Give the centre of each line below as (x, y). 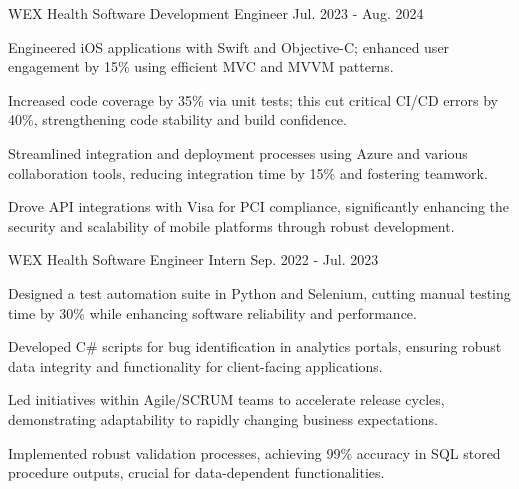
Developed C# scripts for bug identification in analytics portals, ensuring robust (255, 346)
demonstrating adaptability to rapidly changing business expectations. (223, 418)
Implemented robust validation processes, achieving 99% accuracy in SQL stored (254, 452)
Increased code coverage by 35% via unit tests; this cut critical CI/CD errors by (253, 99)
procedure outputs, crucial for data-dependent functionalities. (196, 472)
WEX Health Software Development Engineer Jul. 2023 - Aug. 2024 (216, 13)
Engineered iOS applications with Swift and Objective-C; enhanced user (229, 46)
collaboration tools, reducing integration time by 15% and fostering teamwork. (248, 172)
